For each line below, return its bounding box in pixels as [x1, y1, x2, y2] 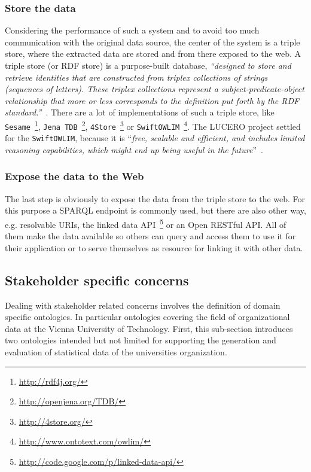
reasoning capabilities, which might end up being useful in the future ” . [5, 143, 263, 156]
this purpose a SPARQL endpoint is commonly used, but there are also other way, [5, 204, 306, 217]
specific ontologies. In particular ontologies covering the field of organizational [5, 310, 290, 323]
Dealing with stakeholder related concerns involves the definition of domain [5, 299, 280, 311]
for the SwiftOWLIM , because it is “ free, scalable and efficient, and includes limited [5, 132, 305, 144]
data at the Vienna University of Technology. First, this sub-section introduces [5, 322, 293, 334]
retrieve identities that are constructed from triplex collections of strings [5, 71, 268, 83]
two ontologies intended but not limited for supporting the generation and [5, 334, 276, 346]
